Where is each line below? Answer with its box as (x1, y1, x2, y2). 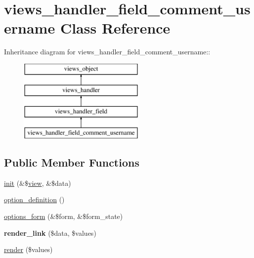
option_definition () (4, 194, 65, 205)
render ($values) (4, 244, 53, 255)
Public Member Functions (4, 155, 139, 170)
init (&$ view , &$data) (4, 177, 71, 188)
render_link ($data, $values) (4, 227, 96, 238)
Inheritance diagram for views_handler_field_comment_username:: (4, 46, 211, 57)
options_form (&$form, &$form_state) (4, 211, 123, 221)
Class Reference (60, 18, 170, 38)
